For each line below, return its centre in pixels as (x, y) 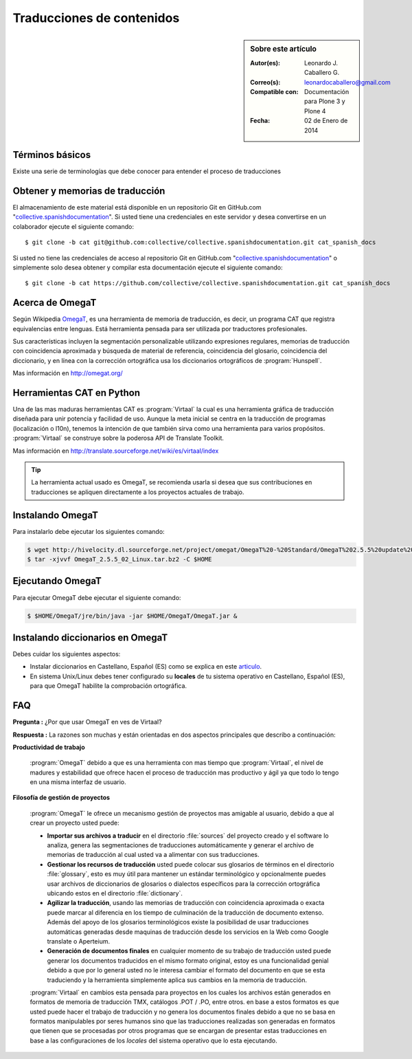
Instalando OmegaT (56, 515)
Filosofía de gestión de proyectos (61, 798)
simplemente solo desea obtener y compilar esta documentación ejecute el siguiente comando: (148, 267)
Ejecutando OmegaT (57, 581)
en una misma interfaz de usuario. (78, 782)
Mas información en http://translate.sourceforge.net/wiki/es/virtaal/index (116, 451)
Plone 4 (315, 111)
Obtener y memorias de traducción (89, 191)
